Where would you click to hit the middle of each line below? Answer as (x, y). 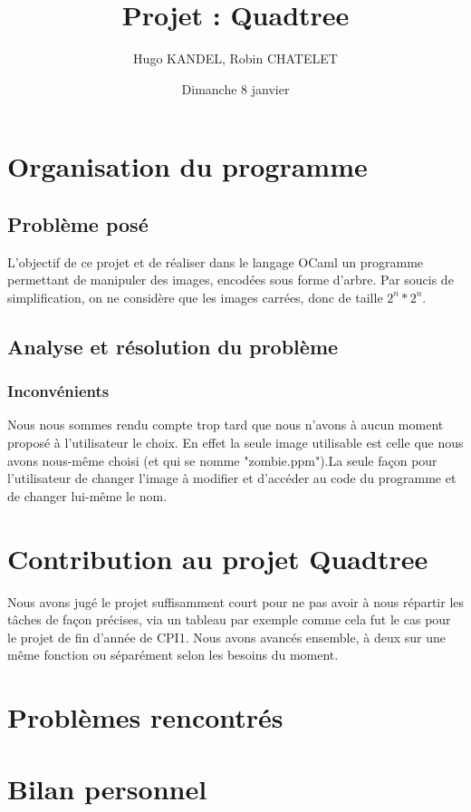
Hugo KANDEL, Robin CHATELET (235, 58)
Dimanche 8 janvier (235, 88)
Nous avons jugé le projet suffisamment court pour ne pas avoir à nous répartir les (236, 601)
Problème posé (78, 223)
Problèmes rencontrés (145, 717)
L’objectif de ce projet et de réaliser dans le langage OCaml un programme (216, 261)
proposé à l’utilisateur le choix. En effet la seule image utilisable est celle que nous (235, 443)
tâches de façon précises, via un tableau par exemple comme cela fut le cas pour (229, 619)
